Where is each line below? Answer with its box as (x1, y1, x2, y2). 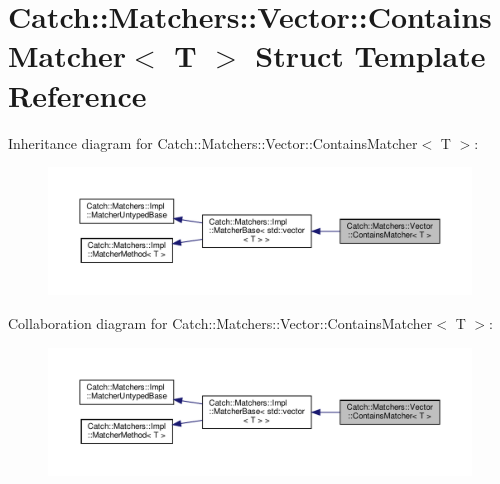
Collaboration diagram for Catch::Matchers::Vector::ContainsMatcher (8, 313, 433, 334)
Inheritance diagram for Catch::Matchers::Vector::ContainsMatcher (8, 132, 418, 153)
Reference (8, 74, 147, 115)
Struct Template (255, 35, 486, 76)
